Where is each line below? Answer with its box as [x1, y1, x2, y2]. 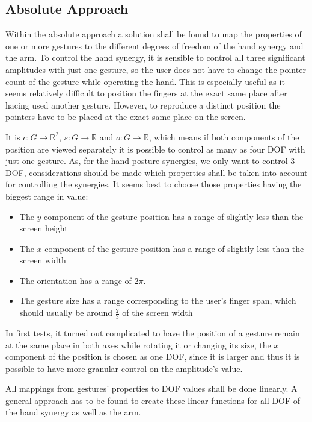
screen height [19, 222, 68, 235]
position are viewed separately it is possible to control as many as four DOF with [5, 142, 305, 155]
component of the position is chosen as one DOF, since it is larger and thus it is [5, 350, 300, 363]
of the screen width [122, 306, 193, 319]
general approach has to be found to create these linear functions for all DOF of [5, 394, 301, 406]
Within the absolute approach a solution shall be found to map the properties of [5, 28, 302, 40]
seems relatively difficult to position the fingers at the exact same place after [5, 87, 287, 99]
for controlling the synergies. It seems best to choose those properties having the [5, 178, 302, 191]
